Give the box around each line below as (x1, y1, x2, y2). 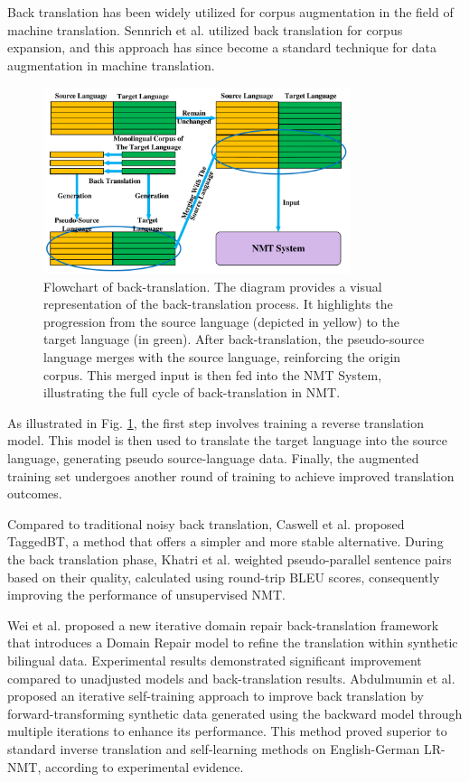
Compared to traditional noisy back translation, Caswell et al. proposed (7, 514, 405, 533)
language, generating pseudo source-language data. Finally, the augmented (7, 449, 419, 467)
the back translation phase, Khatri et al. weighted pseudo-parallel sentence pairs (7, 549, 452, 568)
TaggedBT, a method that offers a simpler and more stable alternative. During (7, 532, 444, 551)
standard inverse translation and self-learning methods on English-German (7, 739, 420, 758)
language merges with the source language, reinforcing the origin (43, 348, 401, 367)
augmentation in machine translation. (7, 55, 215, 74)
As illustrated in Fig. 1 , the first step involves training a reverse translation (7, 413, 425, 432)
